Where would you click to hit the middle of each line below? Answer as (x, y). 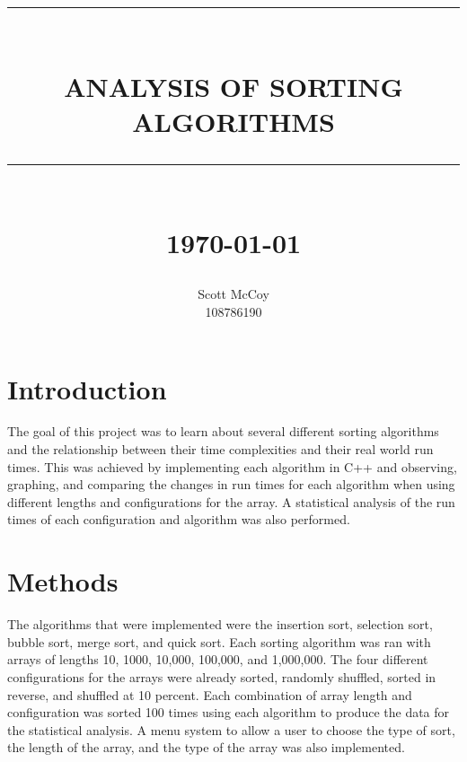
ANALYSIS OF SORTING (233, 86)
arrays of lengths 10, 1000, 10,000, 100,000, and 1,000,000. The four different (218, 659)
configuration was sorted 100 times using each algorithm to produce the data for (229, 712)
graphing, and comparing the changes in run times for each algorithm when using (231, 484)
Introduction (87, 388)
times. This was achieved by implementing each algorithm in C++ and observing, (232, 466)
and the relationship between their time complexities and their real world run (220, 449)
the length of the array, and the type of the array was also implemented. (206, 747)
